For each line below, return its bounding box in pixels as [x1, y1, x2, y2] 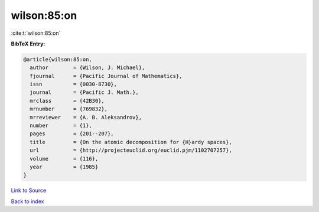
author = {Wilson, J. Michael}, [30, 64, 145, 71]
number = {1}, [30, 122, 93, 129]
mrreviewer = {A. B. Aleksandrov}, [30, 114, 142, 120]
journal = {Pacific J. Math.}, [30, 89, 139, 96]
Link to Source [11, 187, 47, 194]
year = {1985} [30, 164, 99, 170]
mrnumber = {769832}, [30, 106, 108, 112]
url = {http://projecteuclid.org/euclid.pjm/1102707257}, [30, 147, 233, 154]
